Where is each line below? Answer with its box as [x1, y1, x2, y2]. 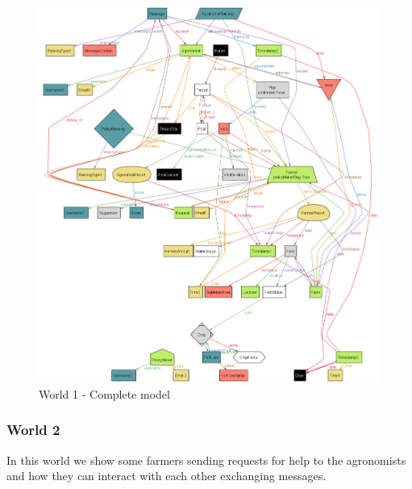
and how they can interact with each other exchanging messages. [6, 467, 327, 484]
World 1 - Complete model [39, 385, 170, 402]
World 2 [6, 420, 60, 440]
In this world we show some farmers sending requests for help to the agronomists [6, 451, 406, 468]
